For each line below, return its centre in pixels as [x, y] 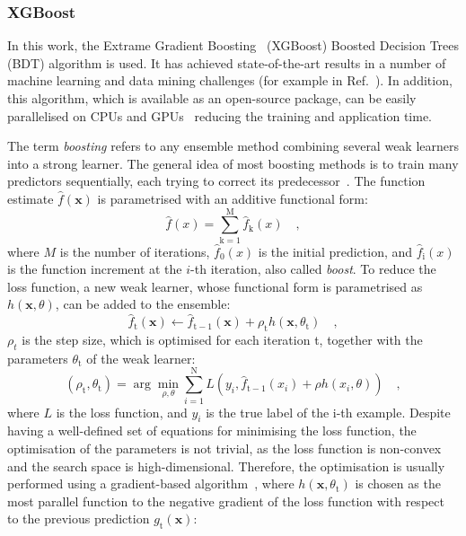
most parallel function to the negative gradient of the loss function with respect [226, 501]
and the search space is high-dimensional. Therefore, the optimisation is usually [226, 466]
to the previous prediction [79, 518]
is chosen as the [398, 483]
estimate [31, 198]
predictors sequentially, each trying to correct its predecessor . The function [216, 181]
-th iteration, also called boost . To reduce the [313, 269]
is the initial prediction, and [335, 251]
